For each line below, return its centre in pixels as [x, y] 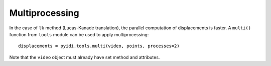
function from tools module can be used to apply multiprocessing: [79, 34]
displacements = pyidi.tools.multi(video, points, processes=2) [99, 46]
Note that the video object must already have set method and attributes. [85, 57]
